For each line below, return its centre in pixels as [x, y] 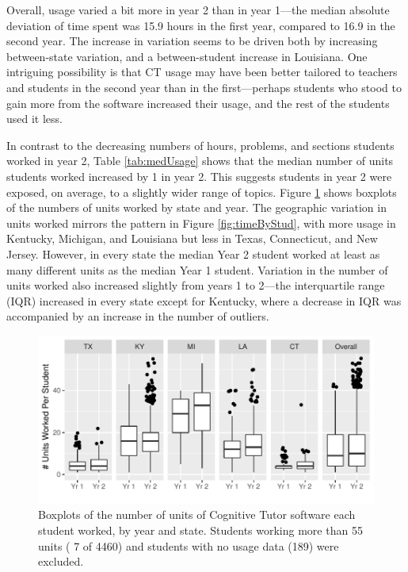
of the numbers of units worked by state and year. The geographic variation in [196, 207]
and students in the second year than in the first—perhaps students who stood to [204, 87]
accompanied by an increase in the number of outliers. [138, 316]
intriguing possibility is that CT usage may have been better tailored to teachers [202, 72]
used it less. [34, 119]
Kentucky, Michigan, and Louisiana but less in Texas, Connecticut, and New [192, 238]
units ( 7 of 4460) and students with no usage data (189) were [189, 545]
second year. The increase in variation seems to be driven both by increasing [192, 41]
